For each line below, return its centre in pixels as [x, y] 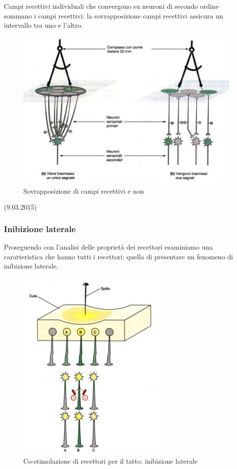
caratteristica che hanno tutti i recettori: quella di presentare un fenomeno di [118, 256]
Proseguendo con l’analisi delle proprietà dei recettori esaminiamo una [108, 247]
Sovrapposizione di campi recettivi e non [84, 190]
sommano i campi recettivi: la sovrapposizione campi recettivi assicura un [114, 15]
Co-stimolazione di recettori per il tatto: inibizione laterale [110, 460]
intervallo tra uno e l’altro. [43, 25]
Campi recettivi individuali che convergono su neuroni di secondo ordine [111, 6]
